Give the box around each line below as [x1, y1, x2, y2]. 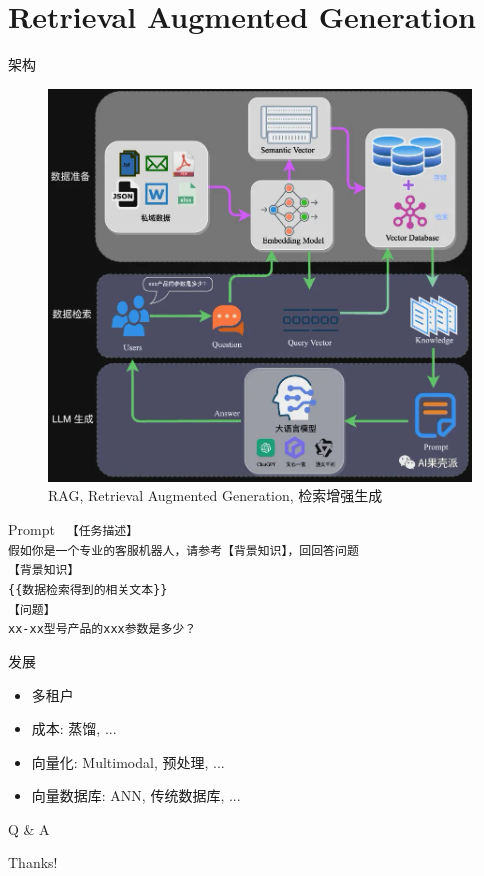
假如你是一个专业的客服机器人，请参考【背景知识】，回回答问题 [8, 543, 359, 558]
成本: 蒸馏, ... [31, 718, 117, 739]
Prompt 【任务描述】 [8, 518, 139, 539]
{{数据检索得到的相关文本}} [8, 582, 168, 597]
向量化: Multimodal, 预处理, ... [31, 751, 225, 772]
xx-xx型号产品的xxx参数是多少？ [8, 622, 197, 637]
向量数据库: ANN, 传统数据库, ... [31, 785, 241, 806]
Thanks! [8, 852, 58, 873]
